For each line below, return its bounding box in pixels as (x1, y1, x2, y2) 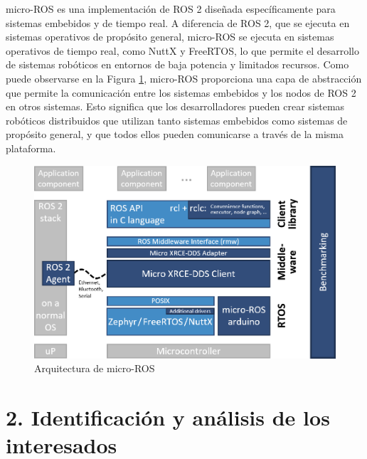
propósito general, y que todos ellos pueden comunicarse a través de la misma (6, 127, 344, 142)
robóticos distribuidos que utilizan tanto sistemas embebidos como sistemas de (6, 112, 348, 127)
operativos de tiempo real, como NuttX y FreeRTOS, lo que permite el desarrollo (6, 43, 359, 58)
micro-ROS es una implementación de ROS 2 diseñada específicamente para (6, 1, 336, 16)
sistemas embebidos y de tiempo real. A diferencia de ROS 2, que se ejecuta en (6, 15, 350, 30)
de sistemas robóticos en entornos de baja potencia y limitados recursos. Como (6, 57, 349, 72)
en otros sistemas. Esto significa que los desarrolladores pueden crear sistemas (6, 99, 345, 114)
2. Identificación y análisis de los (6, 403, 330, 432)
